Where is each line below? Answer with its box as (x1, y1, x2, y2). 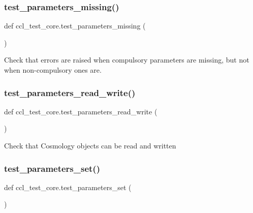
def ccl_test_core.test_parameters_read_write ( (4, 106, 157, 116)
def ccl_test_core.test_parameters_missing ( (4, 20, 146, 31)
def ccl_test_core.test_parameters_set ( (4, 181, 132, 192)
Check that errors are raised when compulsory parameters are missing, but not (4, 54, 249, 65)
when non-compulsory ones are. (4, 65, 102, 75)
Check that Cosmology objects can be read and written (4, 140, 176, 150)
